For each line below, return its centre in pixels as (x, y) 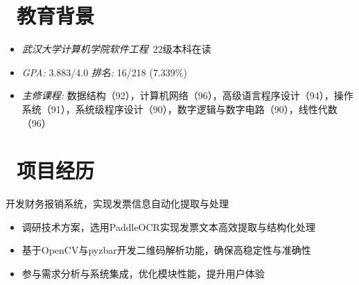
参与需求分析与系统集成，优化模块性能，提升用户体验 (143, 273)
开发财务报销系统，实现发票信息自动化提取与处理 (117, 204)
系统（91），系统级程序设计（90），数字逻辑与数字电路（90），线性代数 (179, 109)
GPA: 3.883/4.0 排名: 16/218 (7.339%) (104, 72)
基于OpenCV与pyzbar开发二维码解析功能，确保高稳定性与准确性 (166, 250)
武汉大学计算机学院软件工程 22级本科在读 (116, 49)
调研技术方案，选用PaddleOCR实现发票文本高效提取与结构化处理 (168, 226)
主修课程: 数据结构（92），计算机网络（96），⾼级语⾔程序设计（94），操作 (187, 95)
